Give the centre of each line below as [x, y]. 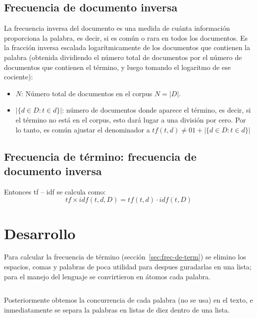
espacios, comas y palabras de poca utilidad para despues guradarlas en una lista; [128, 267]
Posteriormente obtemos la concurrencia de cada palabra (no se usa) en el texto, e [128, 300]
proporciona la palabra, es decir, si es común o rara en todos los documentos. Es [126, 37]
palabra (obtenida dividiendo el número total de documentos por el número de [123, 57]
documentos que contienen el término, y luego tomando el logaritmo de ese [117, 67]
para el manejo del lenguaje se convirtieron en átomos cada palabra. [107, 276]
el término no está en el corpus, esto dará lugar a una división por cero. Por [131, 119]
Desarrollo [40, 233]
